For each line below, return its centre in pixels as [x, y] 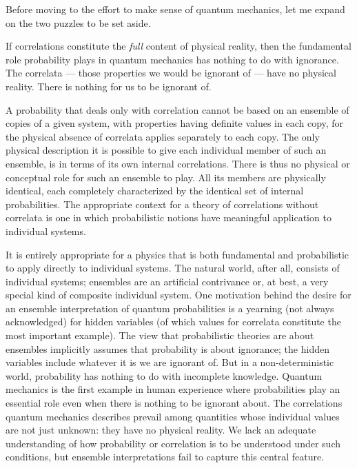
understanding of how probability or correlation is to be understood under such [173, 443]
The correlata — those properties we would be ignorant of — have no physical [171, 73]
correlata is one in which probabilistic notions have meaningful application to [169, 217]
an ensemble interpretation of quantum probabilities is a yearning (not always [170, 308]
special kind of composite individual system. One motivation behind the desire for [178, 295]
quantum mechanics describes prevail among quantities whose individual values [173, 416]
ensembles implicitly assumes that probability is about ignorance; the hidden [167, 348]
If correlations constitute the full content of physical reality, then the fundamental [178, 46]
